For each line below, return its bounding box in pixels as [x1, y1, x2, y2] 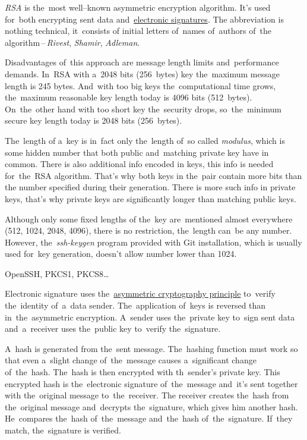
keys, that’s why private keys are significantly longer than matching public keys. [5, 192, 296, 205]
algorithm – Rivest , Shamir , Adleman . [5, 36, 140, 48]
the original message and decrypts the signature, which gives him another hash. [5, 400, 298, 413]
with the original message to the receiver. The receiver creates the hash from [5, 389, 289, 401]
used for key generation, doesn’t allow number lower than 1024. [5, 247, 237, 260]
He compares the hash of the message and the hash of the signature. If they [5, 412, 293, 425]
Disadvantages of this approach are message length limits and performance [5, 56, 279, 68]
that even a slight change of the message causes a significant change [5, 354, 257, 366]
